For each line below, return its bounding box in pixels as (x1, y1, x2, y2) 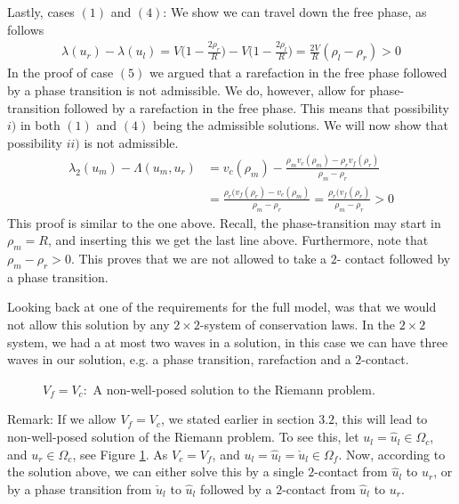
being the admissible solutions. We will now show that (152, 116, 448, 134)
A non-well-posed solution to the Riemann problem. (93, 379, 375, 398)
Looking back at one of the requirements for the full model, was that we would (7, 297, 437, 316)
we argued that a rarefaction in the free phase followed (149, 63, 447, 82)
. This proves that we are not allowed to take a (70, 249, 327, 268)
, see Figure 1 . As (72, 444, 168, 463)
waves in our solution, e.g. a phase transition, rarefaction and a (7, 350, 351, 369)
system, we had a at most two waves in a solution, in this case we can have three (7, 332, 448, 351)
